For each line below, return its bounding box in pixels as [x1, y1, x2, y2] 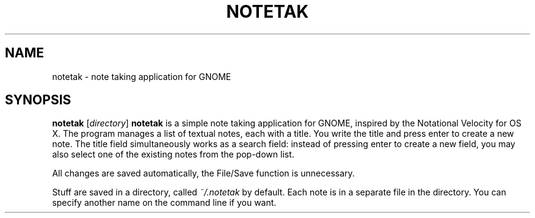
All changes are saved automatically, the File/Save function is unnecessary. [52, 168, 355, 179]
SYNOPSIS [5, 92, 71, 108]
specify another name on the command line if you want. [52, 197, 277, 208]
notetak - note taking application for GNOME [52, 71, 231, 82]
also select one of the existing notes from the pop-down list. [52, 149, 294, 160]
